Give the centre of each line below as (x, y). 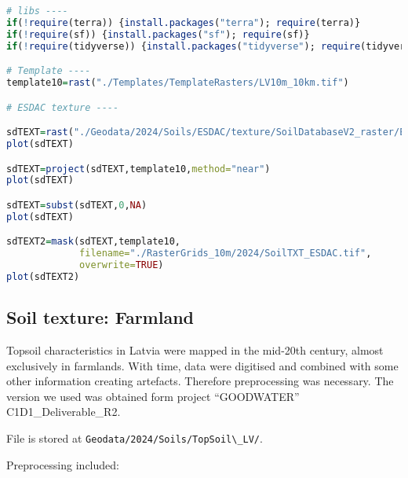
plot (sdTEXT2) (43, 276)
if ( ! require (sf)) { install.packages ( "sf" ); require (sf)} (158, 34)
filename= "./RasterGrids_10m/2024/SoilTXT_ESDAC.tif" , (226, 254)
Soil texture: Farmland (100, 317)
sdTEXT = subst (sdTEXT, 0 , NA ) (77, 205)
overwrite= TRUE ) (122, 265)
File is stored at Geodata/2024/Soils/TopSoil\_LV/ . (135, 438)
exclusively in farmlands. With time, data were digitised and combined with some (202, 365)
